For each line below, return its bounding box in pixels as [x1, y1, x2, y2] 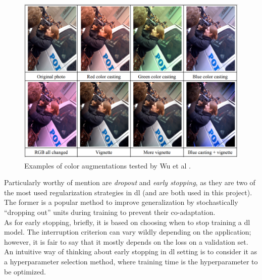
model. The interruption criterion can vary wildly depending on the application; [4, 227, 251, 237]
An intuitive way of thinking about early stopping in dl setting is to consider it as [4, 246, 257, 257]
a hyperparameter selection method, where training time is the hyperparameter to [4, 256, 258, 266]
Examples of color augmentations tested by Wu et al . [24, 160, 191, 171]
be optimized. [4, 266, 46, 276]
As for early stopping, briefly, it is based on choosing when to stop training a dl [4, 216, 250, 227]
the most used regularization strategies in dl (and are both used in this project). [4, 187, 252, 197]
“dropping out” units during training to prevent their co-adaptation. [4, 206, 216, 217]
